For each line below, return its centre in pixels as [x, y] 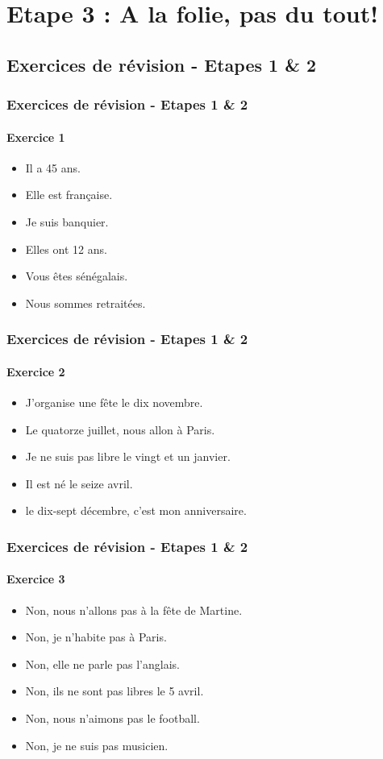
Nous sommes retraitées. [85, 303]
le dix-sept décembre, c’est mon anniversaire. [136, 510]
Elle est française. [69, 195]
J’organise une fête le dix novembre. [114, 402]
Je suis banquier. [67, 221]
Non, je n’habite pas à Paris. [96, 637]
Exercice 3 [36, 579]
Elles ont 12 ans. [66, 249]
